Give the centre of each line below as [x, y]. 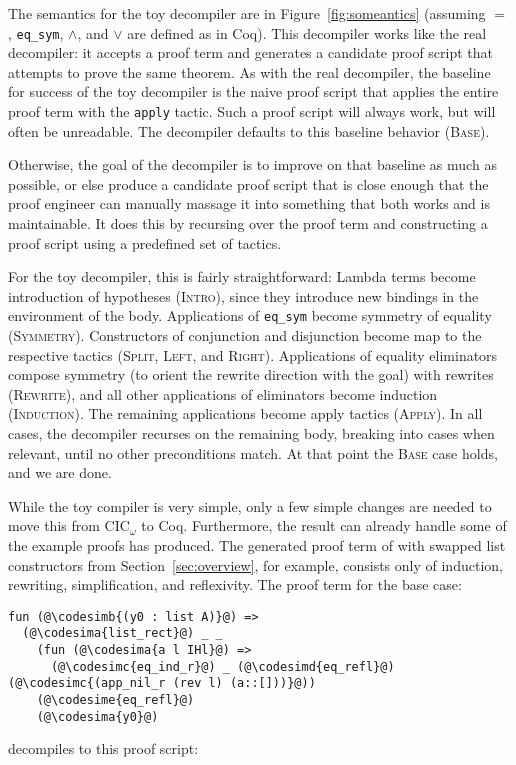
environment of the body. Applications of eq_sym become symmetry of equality [250, 315]
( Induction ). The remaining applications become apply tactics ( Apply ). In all [245, 413]
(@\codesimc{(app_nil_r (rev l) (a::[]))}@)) [162, 683]
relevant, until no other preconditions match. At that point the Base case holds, [253, 452]
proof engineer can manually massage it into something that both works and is [249, 203]
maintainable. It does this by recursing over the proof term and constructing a [248, 223]
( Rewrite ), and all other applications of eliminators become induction [223, 393]
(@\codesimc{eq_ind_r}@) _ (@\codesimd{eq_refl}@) [222, 666]
